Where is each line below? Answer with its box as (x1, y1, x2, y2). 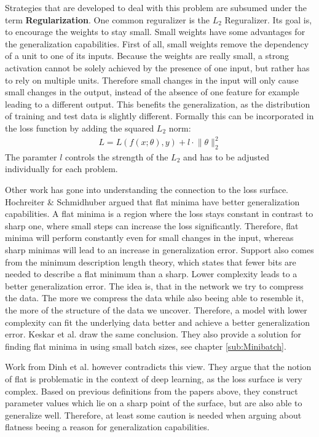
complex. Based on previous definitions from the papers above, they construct (5, 384, 298, 397)
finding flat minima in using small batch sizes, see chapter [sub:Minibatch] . (5, 339, 286, 352)
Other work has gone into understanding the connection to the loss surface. (5, 183, 288, 196)
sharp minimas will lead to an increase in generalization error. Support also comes (5, 243, 314, 256)
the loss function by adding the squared (5, 121, 154, 134)
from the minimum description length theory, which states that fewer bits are (5, 255, 296, 268)
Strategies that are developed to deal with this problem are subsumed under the (5, 1, 307, 14)
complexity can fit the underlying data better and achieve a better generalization (5, 315, 310, 328)
